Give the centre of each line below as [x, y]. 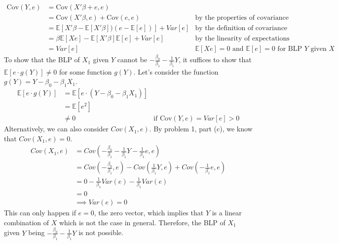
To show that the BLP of [42, 60]
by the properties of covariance [242, 18]
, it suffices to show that [215, 60]
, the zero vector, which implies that [149, 213]
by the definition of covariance [241, 28]
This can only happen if [40, 213]
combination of [27, 222]
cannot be [132, 60]
